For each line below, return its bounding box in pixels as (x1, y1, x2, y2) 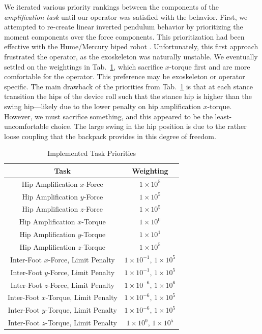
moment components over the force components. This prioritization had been (4, 31, 245, 42)
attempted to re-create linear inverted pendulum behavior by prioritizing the (4, 21, 243, 32)
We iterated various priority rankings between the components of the (4, 2, 219, 12)
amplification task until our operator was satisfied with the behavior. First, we (4, 11, 248, 22)
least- (215, 111, 232, 121)
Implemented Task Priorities (47, 148, 136, 158)
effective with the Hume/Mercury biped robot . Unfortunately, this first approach (4, 41, 258, 52)
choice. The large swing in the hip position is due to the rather (51, 121, 247, 131)
